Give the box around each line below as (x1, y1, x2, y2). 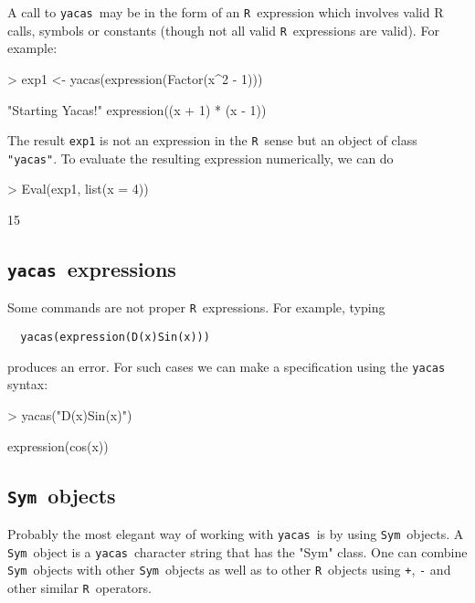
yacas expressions (7, 254, 176, 282)
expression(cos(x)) (7, 436, 109, 455)
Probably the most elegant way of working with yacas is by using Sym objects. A (7, 524, 464, 543)
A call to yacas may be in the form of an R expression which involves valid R (7, 3, 444, 21)
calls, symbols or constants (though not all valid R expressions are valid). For (7, 20, 439, 39)
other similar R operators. (7, 577, 153, 597)
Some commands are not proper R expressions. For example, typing (7, 298, 385, 317)
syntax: (7, 375, 48, 394)
